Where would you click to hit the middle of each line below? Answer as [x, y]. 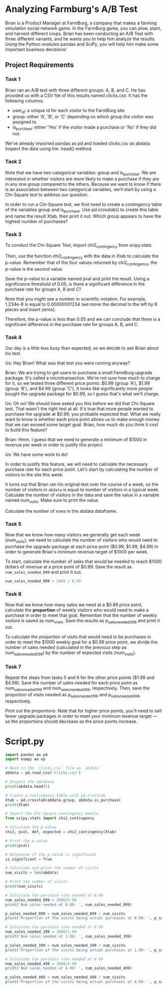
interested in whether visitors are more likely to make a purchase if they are [82, 179]
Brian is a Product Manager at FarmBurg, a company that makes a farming [81, 23]
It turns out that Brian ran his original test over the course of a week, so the [82, 484]
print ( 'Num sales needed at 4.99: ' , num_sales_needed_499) [69, 968]
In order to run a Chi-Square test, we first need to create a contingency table [83, 205]
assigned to [24, 122]
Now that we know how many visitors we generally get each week [73, 535]
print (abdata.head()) [28, 786]
